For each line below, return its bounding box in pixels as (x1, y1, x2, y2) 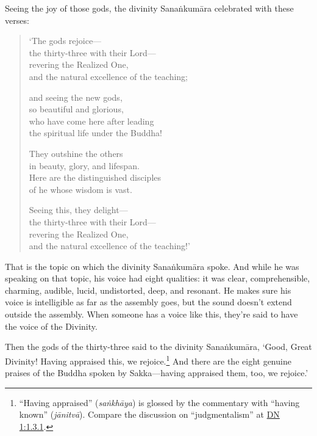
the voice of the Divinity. (5, 319, 98, 332)
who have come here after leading (29, 114, 154, 127)
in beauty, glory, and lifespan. (29, 159, 140, 172)
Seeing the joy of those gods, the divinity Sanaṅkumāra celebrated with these (5, 2, 294, 14)
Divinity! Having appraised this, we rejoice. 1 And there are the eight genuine (5, 352, 291, 367)
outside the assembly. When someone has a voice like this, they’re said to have (5, 308, 298, 321)
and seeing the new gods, (29, 90, 123, 103)
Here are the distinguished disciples (29, 171, 162, 184)
